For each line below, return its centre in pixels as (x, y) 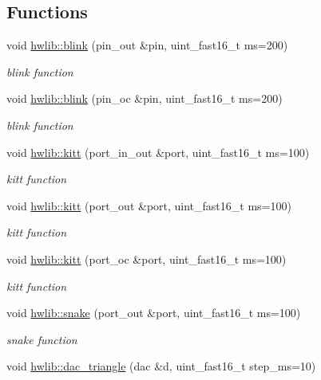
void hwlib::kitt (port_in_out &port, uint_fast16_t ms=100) (158, 152)
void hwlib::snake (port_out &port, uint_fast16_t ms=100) (154, 313)
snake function (42, 339)
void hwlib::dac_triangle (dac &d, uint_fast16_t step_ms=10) (161, 366)
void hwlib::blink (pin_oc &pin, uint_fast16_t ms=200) (145, 98)
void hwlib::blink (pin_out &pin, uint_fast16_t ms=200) (147, 45)
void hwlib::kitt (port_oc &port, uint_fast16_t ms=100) (147, 259)
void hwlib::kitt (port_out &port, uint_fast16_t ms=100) (149, 205)
